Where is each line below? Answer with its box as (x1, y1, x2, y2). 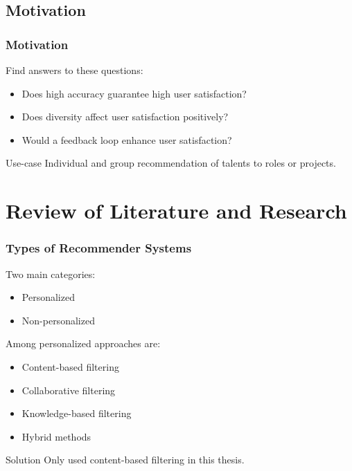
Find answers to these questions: (6, 63, 143, 77)
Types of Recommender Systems (6, 239, 192, 257)
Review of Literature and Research (6, 196, 347, 225)
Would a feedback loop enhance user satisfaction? (21, 132, 232, 147)
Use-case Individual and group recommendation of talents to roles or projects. (6, 156, 336, 170)
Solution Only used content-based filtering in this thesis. (6, 452, 245, 467)
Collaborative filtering (21, 382, 116, 397)
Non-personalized (21, 313, 95, 327)
